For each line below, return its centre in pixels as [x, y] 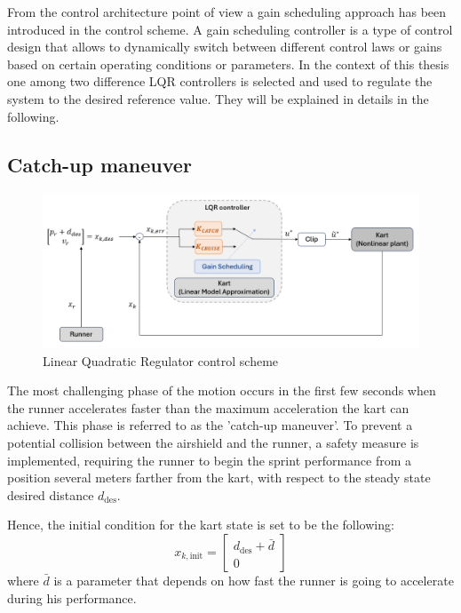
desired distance [51, 494]
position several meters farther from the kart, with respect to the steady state [219, 478]
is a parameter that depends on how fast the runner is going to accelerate [254, 581]
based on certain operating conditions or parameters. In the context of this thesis [228, 64]
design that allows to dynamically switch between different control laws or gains [225, 47]
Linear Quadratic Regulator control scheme [161, 360]
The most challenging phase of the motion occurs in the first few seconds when [222, 390]
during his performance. [72, 597]
